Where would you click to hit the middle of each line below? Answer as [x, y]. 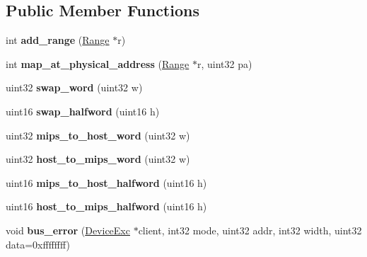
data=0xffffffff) [38, 244]
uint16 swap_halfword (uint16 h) [83, 111]
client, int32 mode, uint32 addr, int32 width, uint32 [250, 230]
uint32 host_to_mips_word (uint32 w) [98, 159]
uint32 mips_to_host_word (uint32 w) [98, 135]
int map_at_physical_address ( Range [98, 63]
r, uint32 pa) [225, 63]
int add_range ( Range [58, 40]
